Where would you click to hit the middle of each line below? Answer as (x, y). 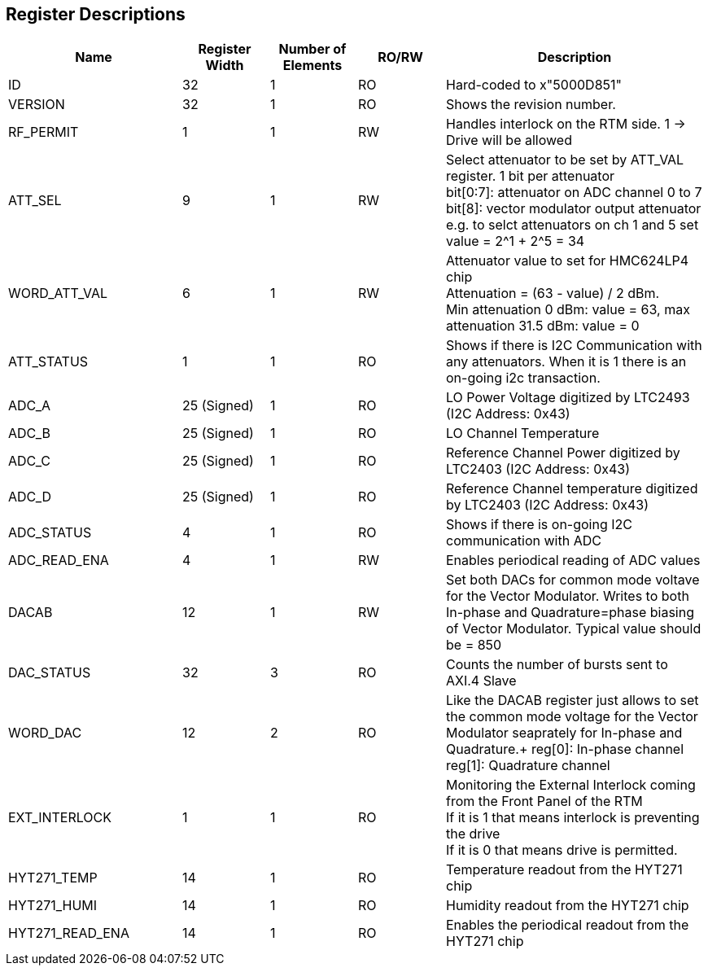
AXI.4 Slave (481, 681)
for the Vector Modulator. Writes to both (568, 596)
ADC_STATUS (50, 533)
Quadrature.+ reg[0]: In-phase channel (565, 749)
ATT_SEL (35, 201)
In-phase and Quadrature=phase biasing (570, 613)
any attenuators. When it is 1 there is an (566, 362)
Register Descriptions (96, 14)
